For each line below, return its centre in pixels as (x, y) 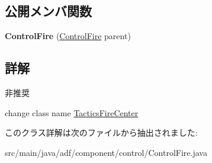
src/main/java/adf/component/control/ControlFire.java (106, 152)
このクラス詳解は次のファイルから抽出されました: (101, 132)
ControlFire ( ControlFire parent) (68, 36)
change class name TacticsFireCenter (72, 112)
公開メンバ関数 (48, 11)
